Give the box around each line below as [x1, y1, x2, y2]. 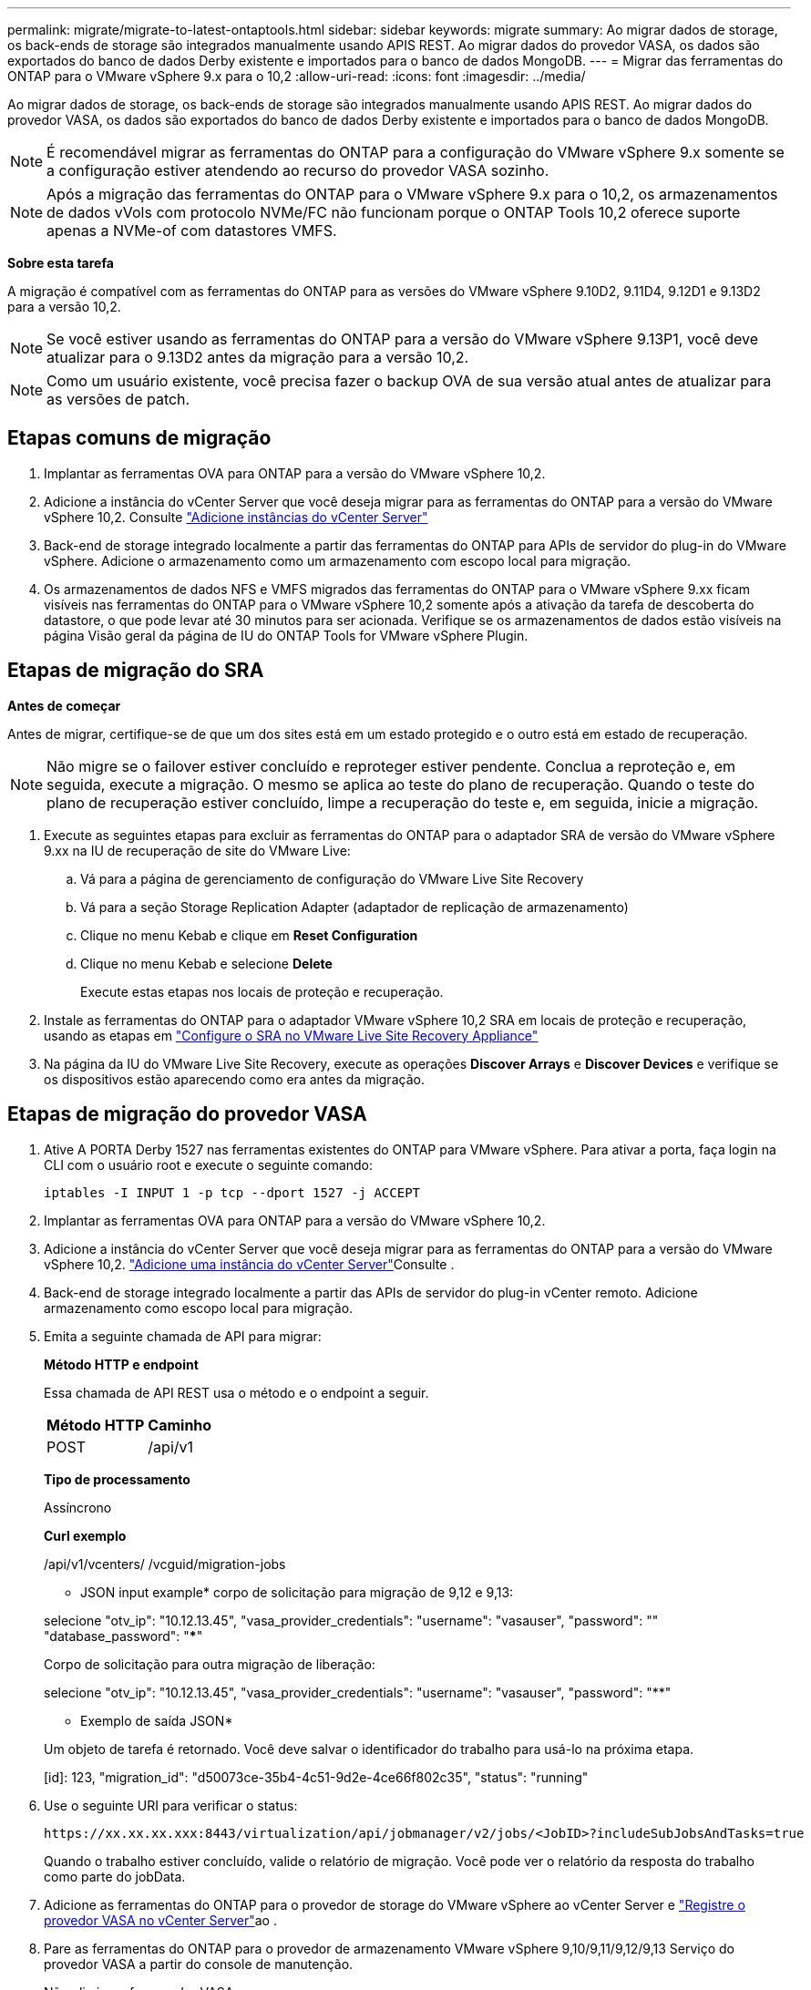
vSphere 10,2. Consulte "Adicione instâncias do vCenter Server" [44, 508, 428, 525]
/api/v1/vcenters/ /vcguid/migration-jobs [44, 1555, 286, 1572]
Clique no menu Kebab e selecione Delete [80, 955, 333, 971]
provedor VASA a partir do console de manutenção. [44, 1955, 354, 1972]
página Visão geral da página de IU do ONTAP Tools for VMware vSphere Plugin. [44, 627, 529, 643]
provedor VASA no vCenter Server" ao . [44, 1912, 277, 1928]
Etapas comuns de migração [7, 426, 272, 450]
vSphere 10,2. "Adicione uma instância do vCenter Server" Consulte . [44, 1256, 455, 1272]
